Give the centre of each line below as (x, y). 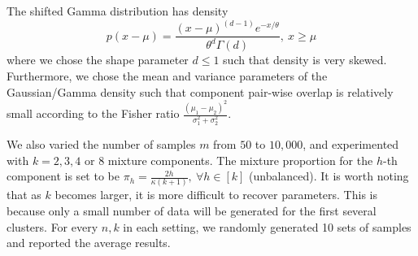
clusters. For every (52, 226)
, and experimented (351, 143)
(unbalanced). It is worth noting (329, 176)
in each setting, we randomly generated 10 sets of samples (267, 226)
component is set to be (63, 176)
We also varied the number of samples (101, 143)
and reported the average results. (89, 243)
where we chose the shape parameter (98, 60)
